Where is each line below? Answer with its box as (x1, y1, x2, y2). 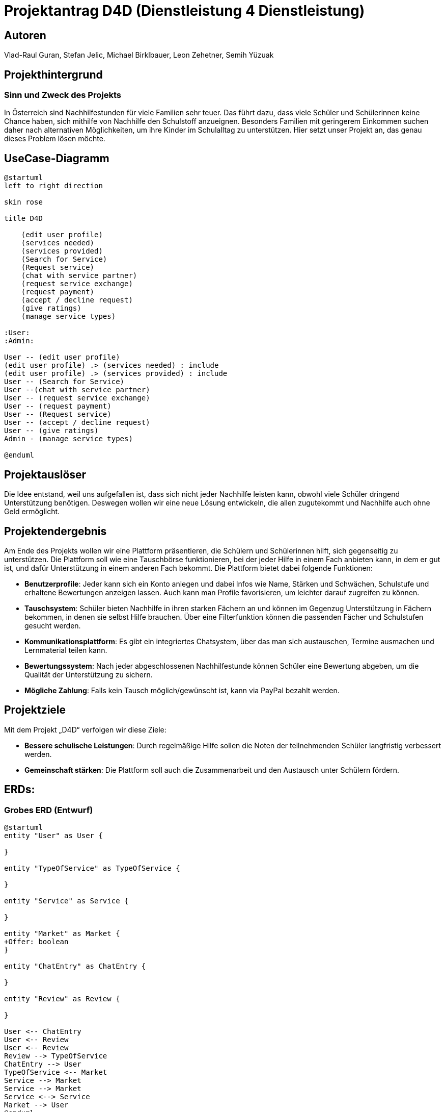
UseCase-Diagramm (4, 151, 109, 165)
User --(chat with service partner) (4, 386, 150, 394)
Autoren (4, 29, 46, 42)
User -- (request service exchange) (4, 394, 150, 402)
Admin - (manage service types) (4, 435, 133, 443)
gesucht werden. (24, 621, 81, 630)
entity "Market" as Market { (4, 929, 120, 938)
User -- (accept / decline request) (4, 418, 150, 427)
